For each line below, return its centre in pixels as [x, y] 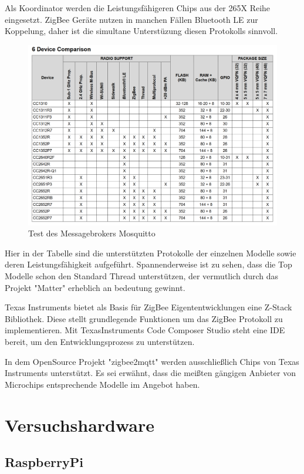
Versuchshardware [80, 424]
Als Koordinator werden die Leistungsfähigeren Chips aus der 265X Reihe [138, 8]
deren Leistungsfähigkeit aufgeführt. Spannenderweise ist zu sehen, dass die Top [148, 264]
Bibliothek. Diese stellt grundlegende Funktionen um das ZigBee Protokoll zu [144, 318]
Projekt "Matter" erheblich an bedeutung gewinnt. [95, 287]
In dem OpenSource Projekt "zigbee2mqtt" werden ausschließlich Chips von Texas [152, 361]
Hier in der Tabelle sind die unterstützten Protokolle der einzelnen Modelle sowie [151, 253]
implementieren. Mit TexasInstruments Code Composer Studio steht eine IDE [145, 330]
